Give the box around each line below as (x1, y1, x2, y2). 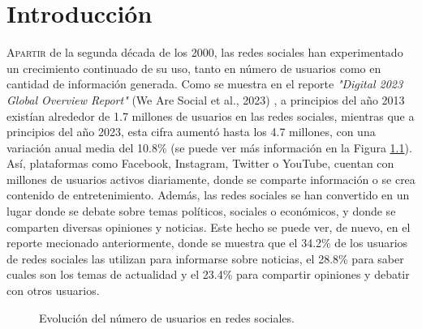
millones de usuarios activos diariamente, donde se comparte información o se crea (6, 170, 416, 187)
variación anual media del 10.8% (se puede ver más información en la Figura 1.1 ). (6, 139, 412, 156)
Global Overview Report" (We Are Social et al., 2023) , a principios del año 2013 (6, 91, 405, 108)
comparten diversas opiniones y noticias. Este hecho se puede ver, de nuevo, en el (6, 218, 411, 235)
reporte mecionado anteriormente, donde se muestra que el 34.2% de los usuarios (6, 234, 408, 251)
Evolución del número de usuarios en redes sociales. (39, 309, 295, 326)
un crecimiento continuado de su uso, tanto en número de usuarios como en (6, 59, 381, 76)
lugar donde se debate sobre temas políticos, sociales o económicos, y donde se (6, 203, 396, 220)
